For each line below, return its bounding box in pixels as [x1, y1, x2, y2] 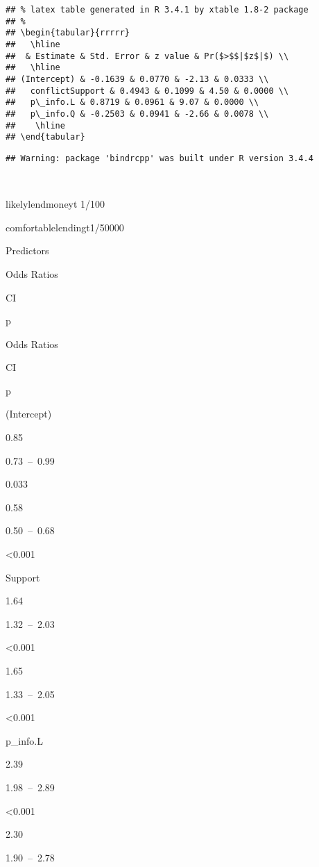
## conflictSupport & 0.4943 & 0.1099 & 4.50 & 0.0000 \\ [6, 85, 289, 96]
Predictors [6, 243, 49, 258]
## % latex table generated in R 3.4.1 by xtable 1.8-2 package [6, 5, 309, 15]
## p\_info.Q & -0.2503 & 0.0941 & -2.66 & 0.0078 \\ [6, 108, 269, 119]
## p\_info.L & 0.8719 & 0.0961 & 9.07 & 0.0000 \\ [6, 97, 259, 108]
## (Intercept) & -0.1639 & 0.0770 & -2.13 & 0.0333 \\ [6, 74, 269, 84]
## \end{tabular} [6, 132, 85, 142]
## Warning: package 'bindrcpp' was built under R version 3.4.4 [6, 153, 313, 163]
